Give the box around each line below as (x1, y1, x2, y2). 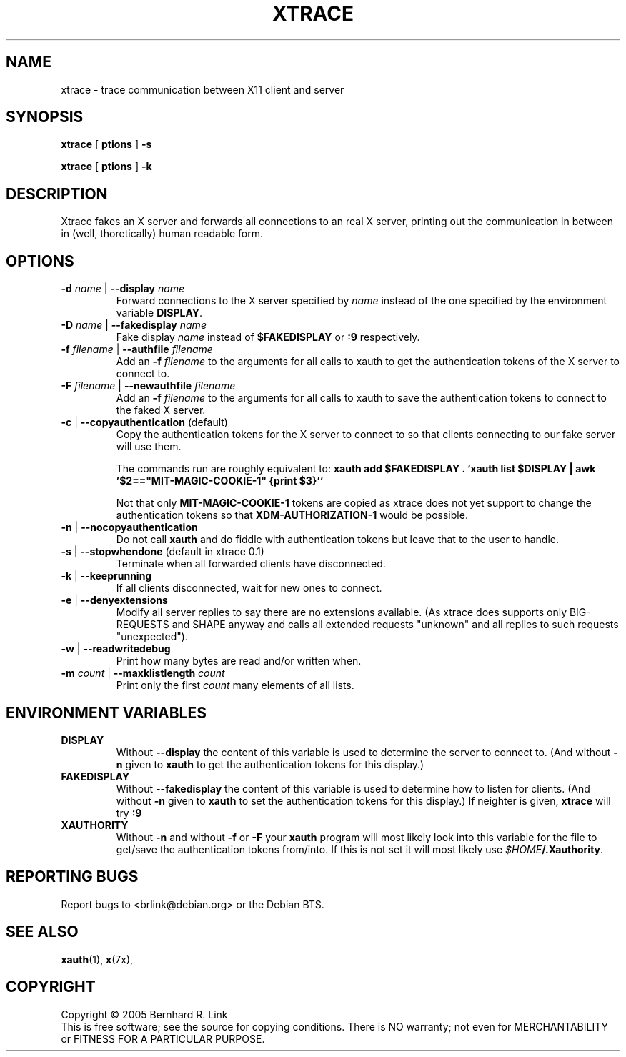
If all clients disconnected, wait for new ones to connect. (116, 582, 382, 595)
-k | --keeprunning (61, 570, 152, 582)
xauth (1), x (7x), (61, 953, 134, 966)
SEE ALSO (6, 923, 79, 941)
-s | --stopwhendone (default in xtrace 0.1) (61, 545, 264, 558)
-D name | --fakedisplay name (61, 319, 207, 332)
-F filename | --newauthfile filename (61, 379, 236, 392)
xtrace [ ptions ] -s (61, 138, 152, 151)
